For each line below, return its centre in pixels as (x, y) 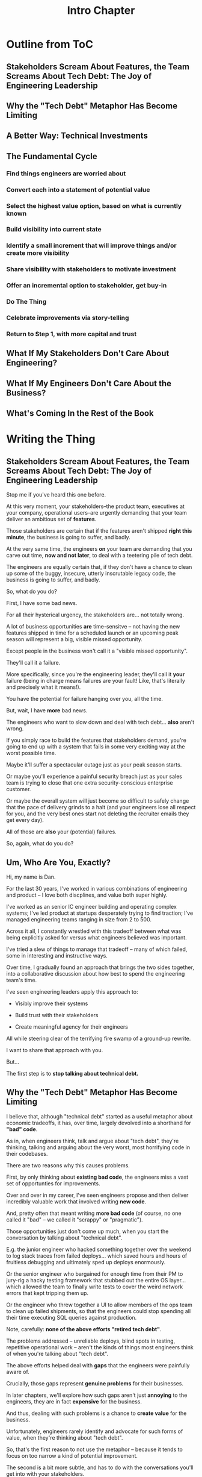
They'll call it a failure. (33, 663)
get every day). (25, 820)
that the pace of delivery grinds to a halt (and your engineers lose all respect (101, 807)
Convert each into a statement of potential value (78, 189)
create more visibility (38, 253)
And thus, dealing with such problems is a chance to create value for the (96, 1413)
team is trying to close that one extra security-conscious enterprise (90, 783)
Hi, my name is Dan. (31, 877)
